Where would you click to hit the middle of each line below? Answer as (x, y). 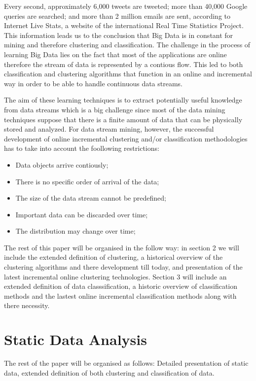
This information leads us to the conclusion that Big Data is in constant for (119, 35)
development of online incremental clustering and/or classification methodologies (126, 138)
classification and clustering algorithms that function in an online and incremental (128, 74)
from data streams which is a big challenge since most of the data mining (115, 109)
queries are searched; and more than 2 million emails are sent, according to (117, 16)
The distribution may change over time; (75, 231)
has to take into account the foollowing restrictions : (82, 148)
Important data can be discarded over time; (82, 214)
